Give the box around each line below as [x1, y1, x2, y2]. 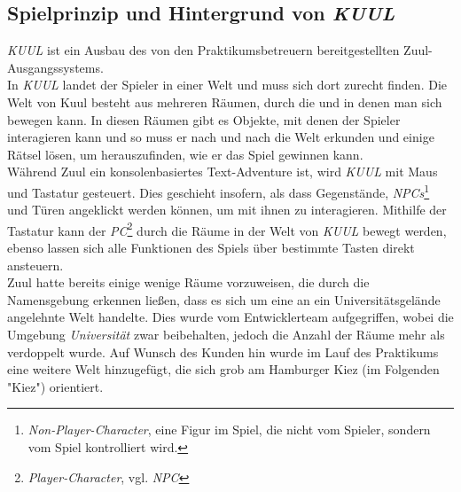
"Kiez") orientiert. [7, 377, 104, 395]
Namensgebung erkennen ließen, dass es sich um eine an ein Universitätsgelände [7, 290, 441, 308]
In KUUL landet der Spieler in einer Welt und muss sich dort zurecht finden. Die [7, 75, 447, 94]
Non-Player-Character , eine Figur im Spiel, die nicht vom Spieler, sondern [27, 420, 431, 439]
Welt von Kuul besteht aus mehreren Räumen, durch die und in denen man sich [7, 92, 442, 111]
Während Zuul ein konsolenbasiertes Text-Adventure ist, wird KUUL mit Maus [7, 162, 438, 181]
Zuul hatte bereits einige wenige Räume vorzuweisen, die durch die [7, 273, 370, 292]
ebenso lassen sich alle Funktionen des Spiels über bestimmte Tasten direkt [7, 238, 415, 257]
